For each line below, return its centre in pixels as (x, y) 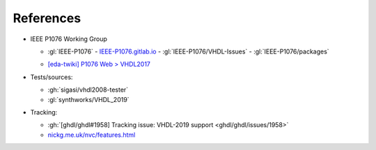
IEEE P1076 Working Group (69, 39)
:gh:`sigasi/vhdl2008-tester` (88, 90)
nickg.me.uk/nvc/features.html (92, 135)
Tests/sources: (52, 77)
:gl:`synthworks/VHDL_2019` (88, 99)
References (47, 18)
